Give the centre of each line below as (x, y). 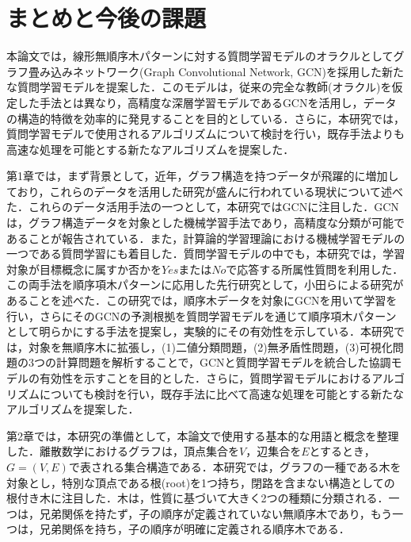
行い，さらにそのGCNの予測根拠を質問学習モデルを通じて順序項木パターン (202, 315)
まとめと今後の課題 (107, 18)
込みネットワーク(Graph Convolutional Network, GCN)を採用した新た (227, 71)
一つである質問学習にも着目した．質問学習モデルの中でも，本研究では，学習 (206, 254)
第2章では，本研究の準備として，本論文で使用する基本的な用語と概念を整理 (203, 435)
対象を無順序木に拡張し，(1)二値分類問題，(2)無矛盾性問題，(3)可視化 (210, 346)
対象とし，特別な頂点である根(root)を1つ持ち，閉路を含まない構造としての (201, 482)
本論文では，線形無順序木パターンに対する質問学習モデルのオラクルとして (200, 56)
